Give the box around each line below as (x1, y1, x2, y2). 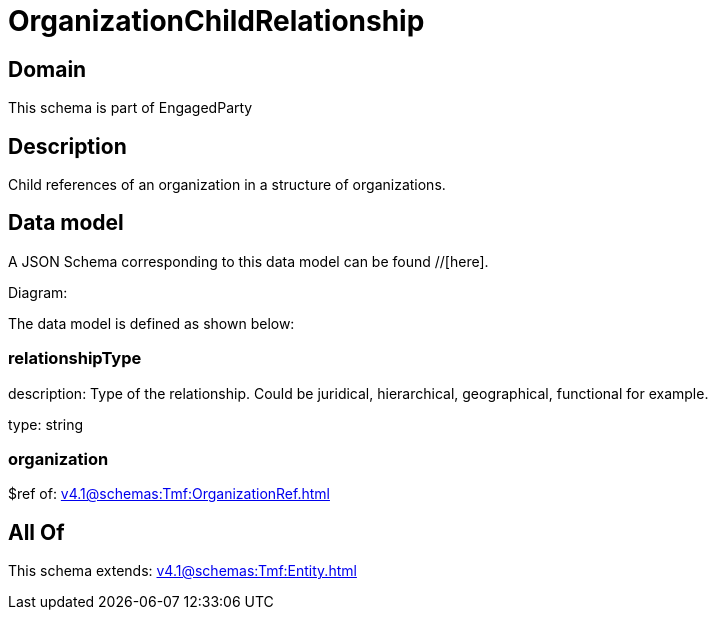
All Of (8, 519, 65, 545)
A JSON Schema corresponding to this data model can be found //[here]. (8, 252, 489, 270)
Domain (8, 56, 87, 82)
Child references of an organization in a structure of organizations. (8, 176, 446, 194)
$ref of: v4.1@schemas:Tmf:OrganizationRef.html (8, 485, 330, 503)
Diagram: (8, 283, 68, 301)
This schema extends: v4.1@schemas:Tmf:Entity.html (8, 562, 357, 580)
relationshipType (8, 348, 142, 369)
